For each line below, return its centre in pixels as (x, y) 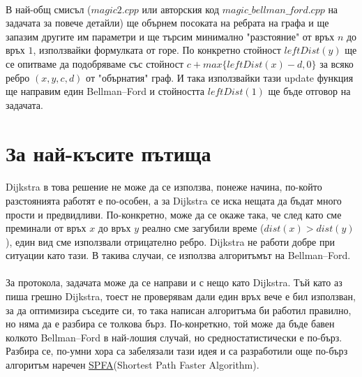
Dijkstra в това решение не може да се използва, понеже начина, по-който (164, 187)
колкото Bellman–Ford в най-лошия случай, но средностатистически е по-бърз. (174, 337)
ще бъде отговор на (309, 91)
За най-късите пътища (108, 153)
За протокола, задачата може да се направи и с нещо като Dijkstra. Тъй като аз (174, 282)
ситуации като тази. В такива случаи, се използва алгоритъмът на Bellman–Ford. (178, 255)
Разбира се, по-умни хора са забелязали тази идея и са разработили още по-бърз (177, 351)
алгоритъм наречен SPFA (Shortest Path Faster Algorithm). (133, 365)
